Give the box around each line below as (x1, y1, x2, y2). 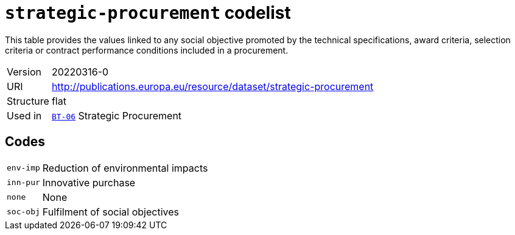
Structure (7, 94, 49, 107)
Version (7, 65, 41, 78)
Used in (7, 109, 42, 122)
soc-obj (7, 207, 40, 217)
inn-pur (7, 178, 40, 188)
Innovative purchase (42, 176, 136, 189)
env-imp (7, 163, 40, 173)
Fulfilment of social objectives (42, 205, 179, 218)
